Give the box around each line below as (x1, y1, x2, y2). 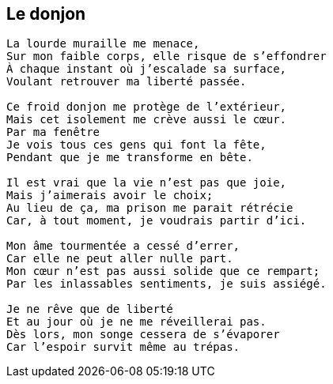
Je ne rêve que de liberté (6, 303, 173, 316)
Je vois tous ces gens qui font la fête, (6, 138, 267, 152)
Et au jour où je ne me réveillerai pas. (6, 315, 267, 329)
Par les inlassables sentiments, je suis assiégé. (6, 277, 327, 291)
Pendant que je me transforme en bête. (6, 151, 253, 164)
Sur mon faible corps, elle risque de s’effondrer (6, 50, 327, 63)
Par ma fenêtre (6, 126, 100, 139)
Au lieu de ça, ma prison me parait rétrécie (6, 201, 293, 215)
